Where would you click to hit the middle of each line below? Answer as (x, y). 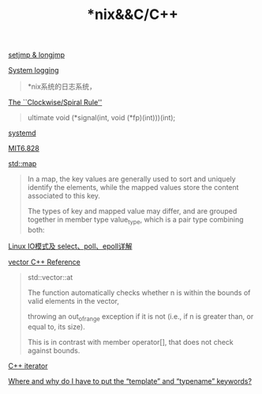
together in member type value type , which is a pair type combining (135, 221)
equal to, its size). (56, 327)
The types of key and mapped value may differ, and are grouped (132, 211)
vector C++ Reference (45, 262)
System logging (34, 70)
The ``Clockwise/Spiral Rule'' (55, 102)
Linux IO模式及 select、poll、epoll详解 (70, 246)
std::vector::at (50, 277)
